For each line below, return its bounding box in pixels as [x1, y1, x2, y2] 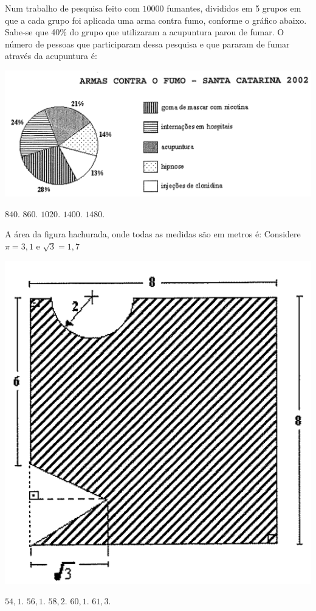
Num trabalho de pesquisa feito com [5, 2, 140, 14]
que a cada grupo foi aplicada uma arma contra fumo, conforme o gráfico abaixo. [5, 13, 307, 26]
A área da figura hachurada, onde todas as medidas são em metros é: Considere [5, 228, 301, 240]
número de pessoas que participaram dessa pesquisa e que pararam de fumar [5, 37, 290, 50]
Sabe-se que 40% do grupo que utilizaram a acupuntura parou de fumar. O [5, 26, 284, 38]
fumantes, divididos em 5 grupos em [167, 2, 301, 14]
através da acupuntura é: [5, 49, 97, 62]
